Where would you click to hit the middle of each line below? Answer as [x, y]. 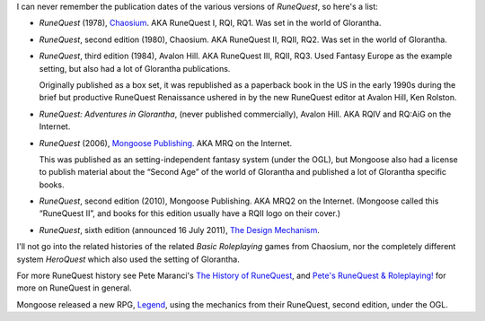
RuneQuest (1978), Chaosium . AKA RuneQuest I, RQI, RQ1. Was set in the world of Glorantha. [210, 23]
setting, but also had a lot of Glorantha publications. [135, 68]
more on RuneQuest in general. [74, 288]
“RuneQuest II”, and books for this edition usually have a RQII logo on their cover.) [190, 213]
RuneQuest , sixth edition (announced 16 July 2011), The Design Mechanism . [180, 230]
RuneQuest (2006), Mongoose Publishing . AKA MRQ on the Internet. [166, 143]
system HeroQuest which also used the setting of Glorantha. [128, 259]
